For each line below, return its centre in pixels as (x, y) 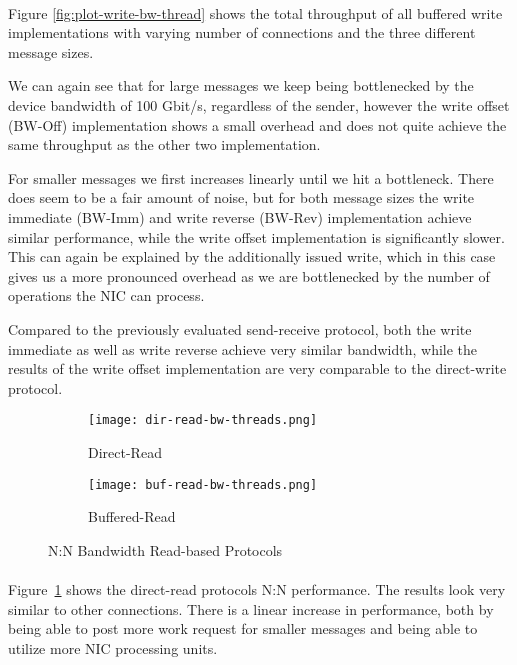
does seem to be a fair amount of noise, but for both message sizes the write (241, 197)
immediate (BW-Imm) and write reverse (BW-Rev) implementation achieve (240, 216)
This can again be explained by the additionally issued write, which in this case (252, 256)
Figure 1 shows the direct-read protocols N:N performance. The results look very (257, 588)
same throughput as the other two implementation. (164, 144)
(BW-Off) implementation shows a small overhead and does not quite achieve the (257, 124)
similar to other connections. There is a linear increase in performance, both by (251, 608)
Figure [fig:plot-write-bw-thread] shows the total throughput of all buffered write (255, 12)
